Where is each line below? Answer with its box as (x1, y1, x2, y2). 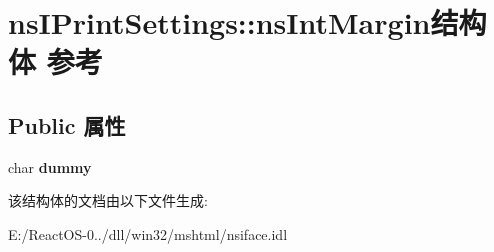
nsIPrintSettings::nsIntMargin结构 (8, 2, 487, 43)
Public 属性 (8, 109, 126, 140)
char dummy (8, 156, 92, 177)
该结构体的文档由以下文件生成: (8, 190, 208, 211)
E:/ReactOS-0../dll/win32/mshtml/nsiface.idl (8, 223, 288, 244)
